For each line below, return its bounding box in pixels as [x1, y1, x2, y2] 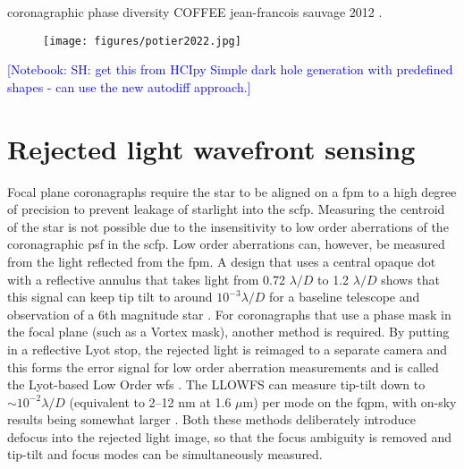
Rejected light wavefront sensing [7, 130, 416, 166]
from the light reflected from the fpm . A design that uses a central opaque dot [7, 252, 436, 270]
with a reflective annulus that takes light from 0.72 [7, 269, 285, 288]
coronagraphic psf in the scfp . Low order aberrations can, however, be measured [7, 234, 445, 253]
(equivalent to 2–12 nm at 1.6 [69, 392, 232, 411]
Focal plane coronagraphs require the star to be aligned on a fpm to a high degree [7, 182, 457, 200]
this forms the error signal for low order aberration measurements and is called [7, 357, 439, 376]
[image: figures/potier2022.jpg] [43, 34, 241, 47]
